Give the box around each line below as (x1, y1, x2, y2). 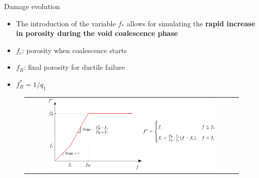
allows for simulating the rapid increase (126, 18, 255, 28)
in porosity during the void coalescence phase (16, 28, 178, 38)
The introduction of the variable (16, 18, 116, 28)
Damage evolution (4, 1, 60, 11)
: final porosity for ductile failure (23, 62, 125, 72)
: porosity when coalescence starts (22, 45, 127, 55)
